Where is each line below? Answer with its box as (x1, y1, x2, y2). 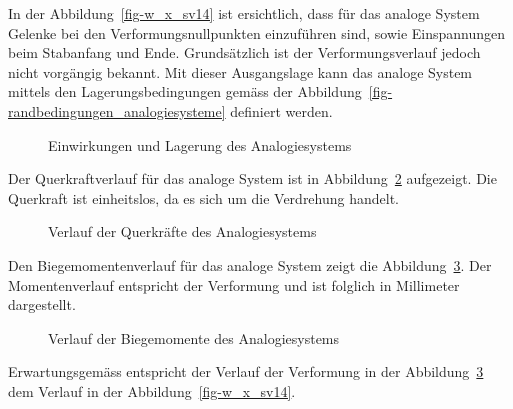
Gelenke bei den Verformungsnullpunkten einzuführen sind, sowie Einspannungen (8, 22, 506, 43)
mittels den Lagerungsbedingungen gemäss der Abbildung (8, 81, 362, 102)
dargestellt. (8, 294, 76, 315)
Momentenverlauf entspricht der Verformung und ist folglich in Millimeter (8, 274, 460, 295)
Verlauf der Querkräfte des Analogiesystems (48, 221, 317, 242)
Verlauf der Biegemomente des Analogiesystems (48, 327, 340, 348)
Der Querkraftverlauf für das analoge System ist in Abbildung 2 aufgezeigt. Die (8, 168, 497, 189)
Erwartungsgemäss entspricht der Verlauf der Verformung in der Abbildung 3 (8, 361, 484, 382)
